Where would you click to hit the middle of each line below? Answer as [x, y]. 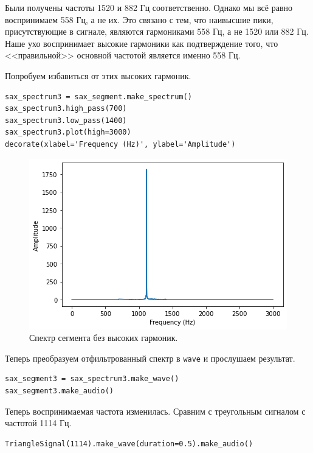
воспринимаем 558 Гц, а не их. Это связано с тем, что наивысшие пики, [139, 19]
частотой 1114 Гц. [38, 423]
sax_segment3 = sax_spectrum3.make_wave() [92, 379]
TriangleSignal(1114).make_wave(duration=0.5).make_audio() [129, 444]
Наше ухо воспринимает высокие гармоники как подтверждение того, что [142, 43]
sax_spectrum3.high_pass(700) [66, 109]
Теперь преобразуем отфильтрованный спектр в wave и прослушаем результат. [150, 358]
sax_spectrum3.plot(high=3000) [68, 132]
